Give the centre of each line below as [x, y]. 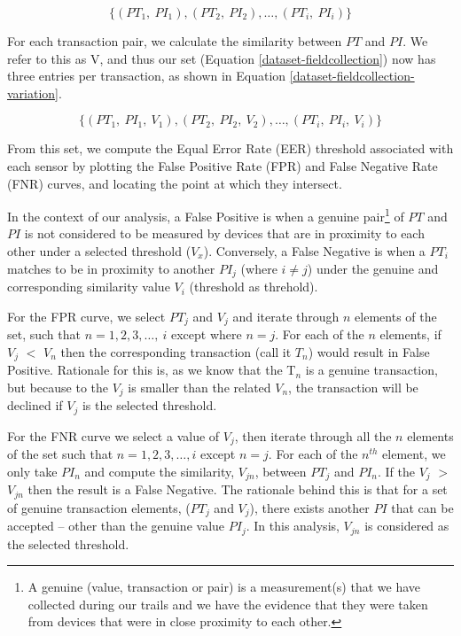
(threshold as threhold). [254, 287]
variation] [33, 93]
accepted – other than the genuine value [116, 526]
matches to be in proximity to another [111, 268]
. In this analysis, [293, 526]
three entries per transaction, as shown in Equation [147, 76]
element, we [414, 454]
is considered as [407, 526]
